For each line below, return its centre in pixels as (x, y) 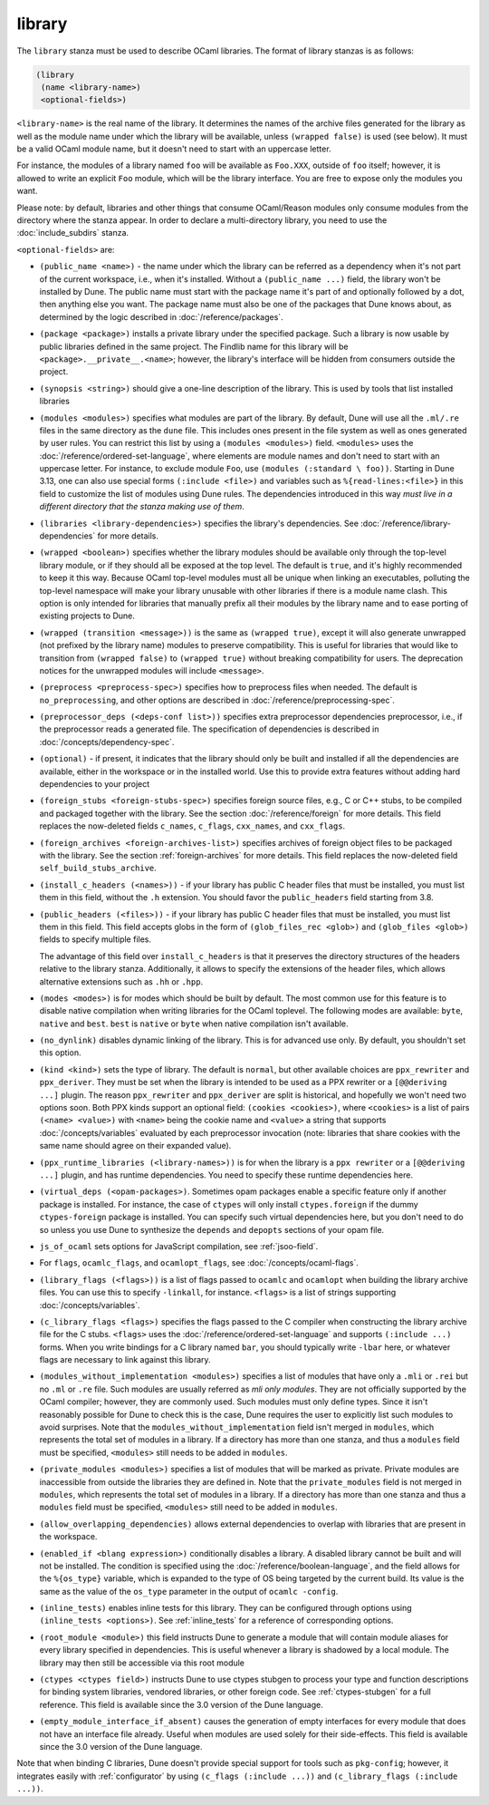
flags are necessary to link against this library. (125, 1360)
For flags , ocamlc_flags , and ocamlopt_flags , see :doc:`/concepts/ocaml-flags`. (199, 1263)
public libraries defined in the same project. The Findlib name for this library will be (194, 346)
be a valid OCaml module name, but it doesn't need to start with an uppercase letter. (174, 149)
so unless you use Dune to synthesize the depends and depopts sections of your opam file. (212, 1229)
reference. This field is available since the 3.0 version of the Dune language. (181, 1704)
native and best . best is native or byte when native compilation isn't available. (194, 1024)
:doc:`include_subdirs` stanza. (73, 233)
